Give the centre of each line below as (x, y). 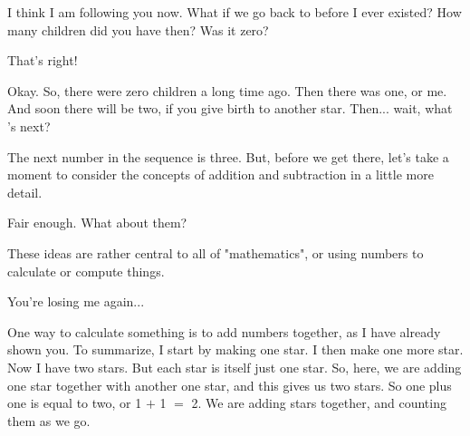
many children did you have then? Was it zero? (138, 29)
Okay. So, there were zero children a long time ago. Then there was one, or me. (227, 90)
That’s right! (43, 60)
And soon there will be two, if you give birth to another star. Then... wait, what (230, 108)
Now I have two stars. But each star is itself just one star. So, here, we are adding (235, 367)
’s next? (29, 126)
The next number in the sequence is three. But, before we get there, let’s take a (228, 156)
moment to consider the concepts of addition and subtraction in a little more (221, 174)
